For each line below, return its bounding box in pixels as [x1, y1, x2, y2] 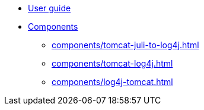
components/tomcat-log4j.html [52, 58, 173, 68]
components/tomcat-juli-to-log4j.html [52, 40, 199, 50]
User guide [28, 3, 71, 13]
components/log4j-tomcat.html [52, 77, 173, 87]
